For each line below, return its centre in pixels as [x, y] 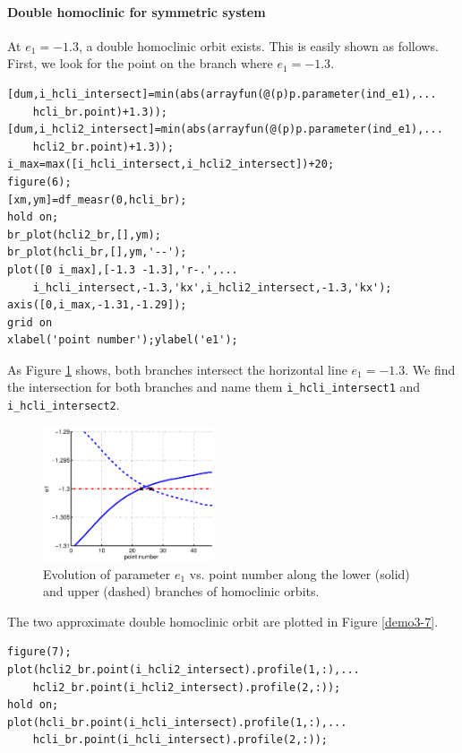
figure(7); [39, 652]
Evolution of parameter [107, 573]
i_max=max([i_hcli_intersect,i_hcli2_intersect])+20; [171, 164]
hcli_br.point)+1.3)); [100, 112]
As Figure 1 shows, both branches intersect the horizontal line [177, 369]
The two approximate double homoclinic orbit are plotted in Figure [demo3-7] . [223, 621]
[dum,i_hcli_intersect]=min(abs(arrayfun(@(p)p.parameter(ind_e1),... [222, 94]
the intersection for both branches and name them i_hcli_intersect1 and [214, 387]
